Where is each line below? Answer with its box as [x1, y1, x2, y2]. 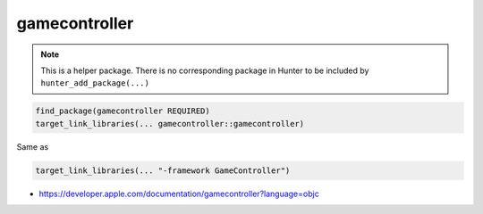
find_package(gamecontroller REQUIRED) [35, 106, 210, 116]
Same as [16, 141, 49, 152]
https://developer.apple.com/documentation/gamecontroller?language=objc [38, 188, 319, 199]
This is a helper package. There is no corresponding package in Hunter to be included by [40, 65, 369, 76]
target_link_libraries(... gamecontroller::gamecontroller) [35, 119, 305, 128]
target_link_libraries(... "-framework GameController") [35, 165, 291, 176]
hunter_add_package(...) [40, 78, 149, 88]
